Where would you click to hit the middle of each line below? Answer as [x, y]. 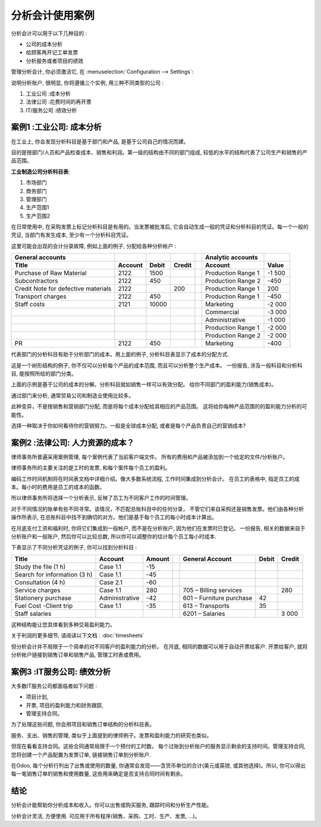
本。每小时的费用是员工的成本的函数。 [58, 487]
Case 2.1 [111, 582]
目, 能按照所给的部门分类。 [44, 374]
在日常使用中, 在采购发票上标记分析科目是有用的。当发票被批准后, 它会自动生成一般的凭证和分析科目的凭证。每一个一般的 [160, 227]
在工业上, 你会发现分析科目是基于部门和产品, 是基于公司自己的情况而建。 [100, 141]
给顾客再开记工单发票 [52, 52]
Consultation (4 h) [40, 582]
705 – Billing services [213, 590]
